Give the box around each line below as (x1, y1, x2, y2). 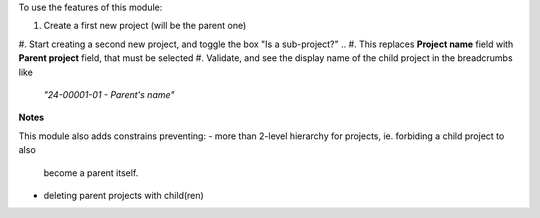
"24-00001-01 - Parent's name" (43, 88, 175, 100)
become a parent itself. (43, 166, 139, 179)
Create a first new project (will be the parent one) (43, 20, 247, 32)
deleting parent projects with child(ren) (43, 189, 204, 201)
